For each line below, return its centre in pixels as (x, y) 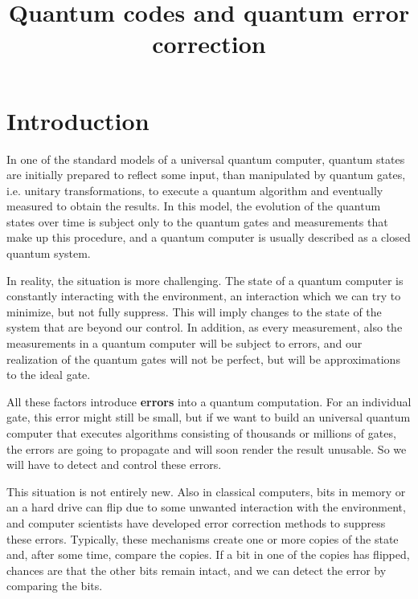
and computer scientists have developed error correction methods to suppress (196, 522)
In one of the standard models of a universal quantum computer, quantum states (206, 159)
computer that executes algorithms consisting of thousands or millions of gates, (201, 433)
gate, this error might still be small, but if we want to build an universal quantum (209, 417)
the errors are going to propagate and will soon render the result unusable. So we (207, 448)
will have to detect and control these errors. (114, 465)
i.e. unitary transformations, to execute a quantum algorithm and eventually (195, 190)
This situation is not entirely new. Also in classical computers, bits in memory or (206, 491)
